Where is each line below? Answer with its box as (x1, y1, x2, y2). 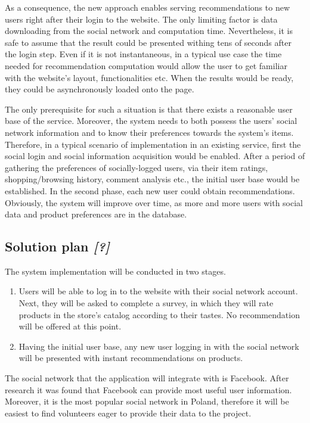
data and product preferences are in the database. (5, 208, 187, 220)
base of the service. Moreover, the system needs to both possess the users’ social (5, 114, 297, 127)
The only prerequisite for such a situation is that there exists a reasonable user (5, 102, 293, 115)
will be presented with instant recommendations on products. (18, 352, 243, 364)
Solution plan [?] (5, 237, 110, 256)
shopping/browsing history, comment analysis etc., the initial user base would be (5, 173, 300, 185)
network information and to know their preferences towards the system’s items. (5, 126, 294, 138)
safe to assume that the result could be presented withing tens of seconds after (5, 36, 292, 48)
